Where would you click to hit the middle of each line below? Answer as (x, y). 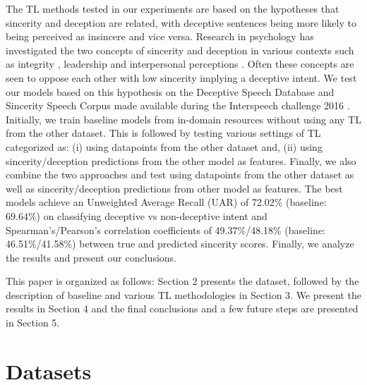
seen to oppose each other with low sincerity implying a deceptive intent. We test (181, 77)
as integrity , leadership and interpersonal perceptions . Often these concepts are (180, 64)
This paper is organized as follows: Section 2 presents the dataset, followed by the (182, 281)
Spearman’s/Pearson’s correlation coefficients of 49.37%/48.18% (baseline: (166, 230)
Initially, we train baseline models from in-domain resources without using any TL (183, 119)
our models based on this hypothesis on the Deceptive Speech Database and (170, 91)
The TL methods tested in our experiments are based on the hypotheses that (173, 8)
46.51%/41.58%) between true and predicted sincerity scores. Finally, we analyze (180, 244)
